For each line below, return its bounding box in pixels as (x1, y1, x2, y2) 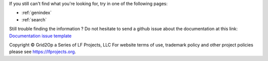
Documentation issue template (9, 33, 72, 39)
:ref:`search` (21, 16, 47, 22)
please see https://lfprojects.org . (9, 49, 76, 55)
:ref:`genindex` (21, 10, 52, 16)
